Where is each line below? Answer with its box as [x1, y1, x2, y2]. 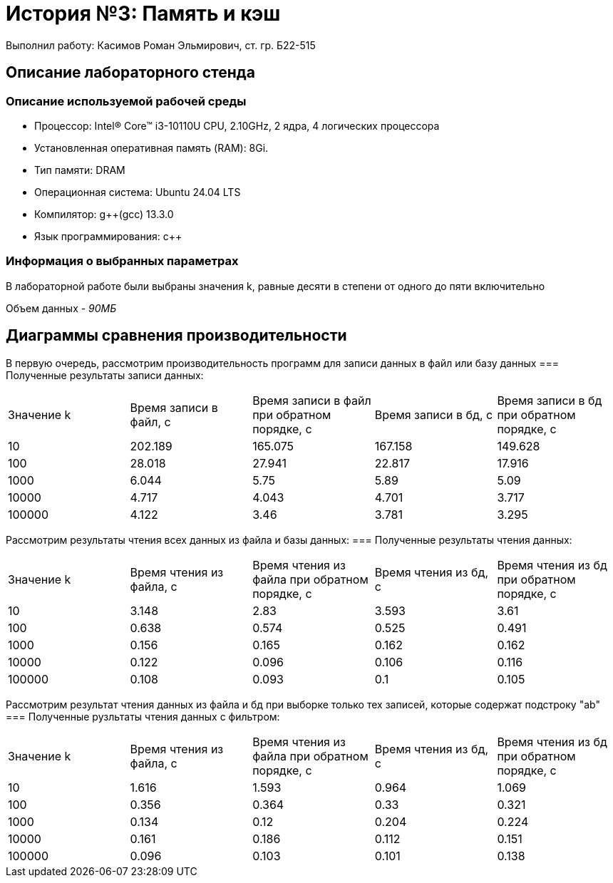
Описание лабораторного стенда [6, 63, 255, 82]
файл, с [130, 414, 171, 429]
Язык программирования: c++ [34, 229, 182, 242]
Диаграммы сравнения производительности [6, 326, 347, 345]
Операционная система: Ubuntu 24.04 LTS [34, 185, 241, 198]
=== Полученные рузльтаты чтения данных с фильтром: [6, 710, 280, 723]
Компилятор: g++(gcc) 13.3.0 [34, 207, 174, 220]
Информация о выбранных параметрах [6, 254, 239, 269]
